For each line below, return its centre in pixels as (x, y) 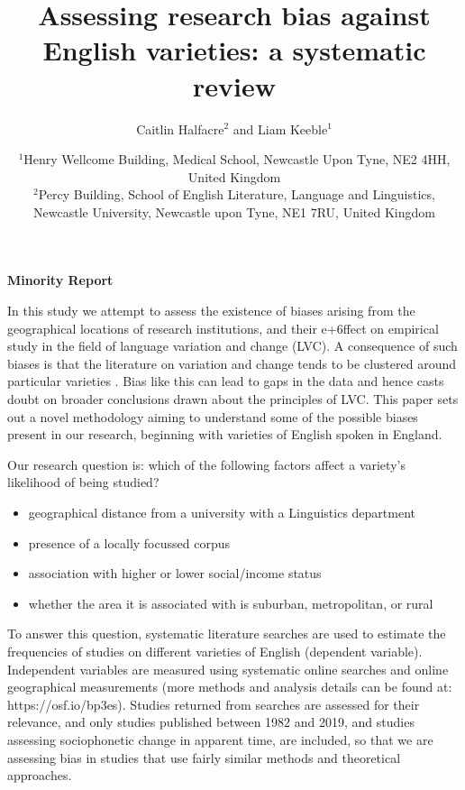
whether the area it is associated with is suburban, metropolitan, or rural (231, 603)
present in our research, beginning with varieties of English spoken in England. (225, 434)
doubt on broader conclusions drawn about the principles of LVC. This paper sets (233, 399)
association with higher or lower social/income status (175, 573)
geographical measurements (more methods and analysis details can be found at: (230, 687)
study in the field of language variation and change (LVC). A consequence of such (232, 346)
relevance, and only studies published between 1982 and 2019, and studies (211, 722)
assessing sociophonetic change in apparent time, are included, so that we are (220, 739)
